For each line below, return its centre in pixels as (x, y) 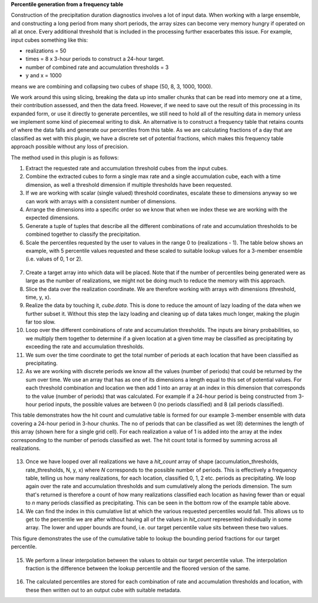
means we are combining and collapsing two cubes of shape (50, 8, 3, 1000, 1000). (112, 86)
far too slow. (41, 322)
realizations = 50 (46, 51)
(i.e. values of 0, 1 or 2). (54, 259)
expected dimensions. (52, 218)
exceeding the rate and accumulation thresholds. (85, 347)
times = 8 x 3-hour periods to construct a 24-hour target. (95, 59)
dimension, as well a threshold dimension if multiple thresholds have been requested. (129, 184)
